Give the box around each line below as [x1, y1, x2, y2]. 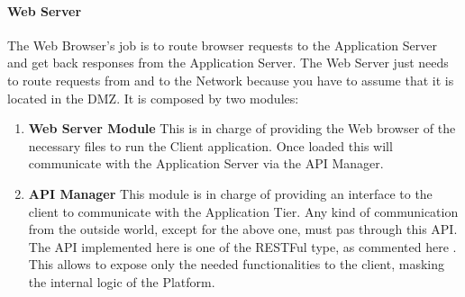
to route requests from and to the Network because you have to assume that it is [7, 70, 454, 89]
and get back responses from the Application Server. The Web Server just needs [7, 53, 449, 72]
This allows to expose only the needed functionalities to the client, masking [28, 255, 444, 274]
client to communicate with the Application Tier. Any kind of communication [28, 202, 459, 220]
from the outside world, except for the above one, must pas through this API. [28, 220, 458, 238]
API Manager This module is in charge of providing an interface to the [28, 184, 433, 202]
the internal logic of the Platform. [28, 272, 215, 291]
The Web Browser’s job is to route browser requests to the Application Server [7, 35, 437, 54]
